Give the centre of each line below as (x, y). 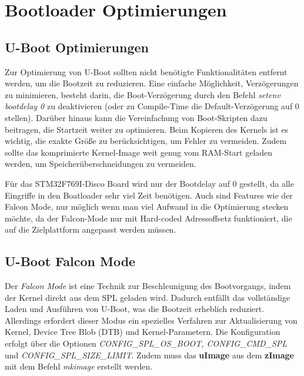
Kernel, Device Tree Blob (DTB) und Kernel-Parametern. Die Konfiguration (143, 332)
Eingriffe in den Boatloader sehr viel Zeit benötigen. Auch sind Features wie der (149, 195)
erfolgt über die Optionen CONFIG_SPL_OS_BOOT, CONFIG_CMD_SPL (146, 343)
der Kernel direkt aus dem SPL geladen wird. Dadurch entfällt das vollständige (148, 297)
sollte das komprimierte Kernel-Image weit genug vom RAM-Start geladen (139, 152)
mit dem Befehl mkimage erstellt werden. (79, 366)
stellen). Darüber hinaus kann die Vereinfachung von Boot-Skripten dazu (136, 117)
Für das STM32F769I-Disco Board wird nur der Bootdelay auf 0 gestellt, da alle (149, 183)
